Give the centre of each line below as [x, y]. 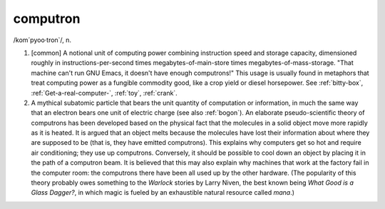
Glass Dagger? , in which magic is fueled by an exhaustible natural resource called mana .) [163, 193]
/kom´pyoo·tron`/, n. [42, 40]
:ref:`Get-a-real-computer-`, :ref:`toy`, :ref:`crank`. [104, 93]
